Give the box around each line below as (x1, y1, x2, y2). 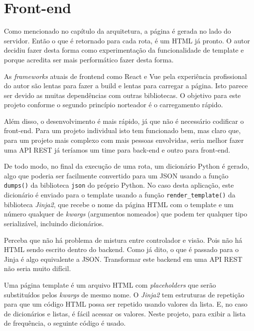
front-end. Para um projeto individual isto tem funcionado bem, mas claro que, (4, 125, 241, 136)
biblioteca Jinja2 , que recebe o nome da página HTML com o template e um (4, 199, 233, 209)
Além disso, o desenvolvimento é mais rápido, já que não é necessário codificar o (4, 116, 244, 126)
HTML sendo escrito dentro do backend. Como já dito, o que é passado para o (4, 244, 239, 254)
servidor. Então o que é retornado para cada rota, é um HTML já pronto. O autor (4, 35, 250, 45)
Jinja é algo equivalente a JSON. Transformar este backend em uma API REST (4, 253, 243, 264)
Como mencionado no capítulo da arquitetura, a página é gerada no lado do (4, 26, 231, 36)
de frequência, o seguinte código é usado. (4, 318, 126, 328)
